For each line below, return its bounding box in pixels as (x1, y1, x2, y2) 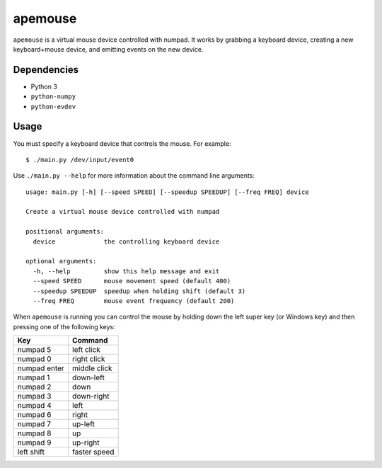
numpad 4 (17, 401, 52, 411)
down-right (71, 392, 110, 401)
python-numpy (30, 93, 76, 101)
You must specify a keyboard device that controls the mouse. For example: (13, 139, 231, 148)
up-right (71, 438, 100, 447)
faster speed (71, 447, 115, 457)
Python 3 (30, 82, 58, 91)
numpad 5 (17, 345, 52, 355)
